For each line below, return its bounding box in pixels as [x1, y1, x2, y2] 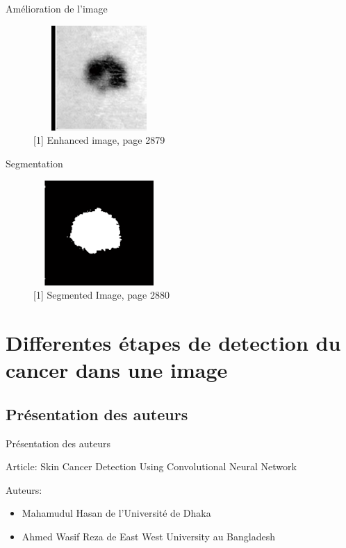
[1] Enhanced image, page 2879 [33, 133, 165, 147]
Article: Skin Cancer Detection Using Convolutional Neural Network [6, 459, 297, 474]
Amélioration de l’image [6, 1, 108, 15]
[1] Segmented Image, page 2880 [33, 288, 170, 302]
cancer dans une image [6, 356, 228, 384]
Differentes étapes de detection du [6, 329, 341, 357]
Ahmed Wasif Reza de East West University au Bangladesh [22, 529, 276, 544]
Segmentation [6, 156, 63, 170]
